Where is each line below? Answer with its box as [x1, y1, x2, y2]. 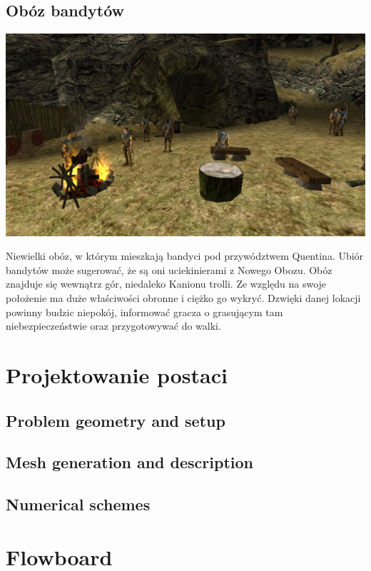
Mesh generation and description [6, 451, 253, 473]
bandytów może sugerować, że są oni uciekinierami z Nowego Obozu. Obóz [6, 262, 332, 277]
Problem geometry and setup [6, 409, 225, 431]
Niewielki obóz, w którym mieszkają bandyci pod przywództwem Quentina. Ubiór [6, 248, 364, 263]
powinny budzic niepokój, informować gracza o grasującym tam [6, 304, 283, 319]
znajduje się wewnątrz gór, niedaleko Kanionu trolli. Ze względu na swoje [6, 276, 327, 291]
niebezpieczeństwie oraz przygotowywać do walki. [6, 318, 221, 333]
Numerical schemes [6, 493, 151, 515]
